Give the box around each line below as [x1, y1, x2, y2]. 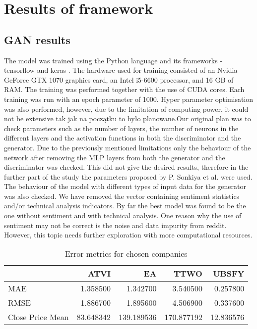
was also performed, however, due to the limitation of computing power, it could [4, 103, 249, 114]
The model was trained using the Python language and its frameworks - [4, 55, 223, 65]
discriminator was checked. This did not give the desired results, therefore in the [4, 162, 249, 172]
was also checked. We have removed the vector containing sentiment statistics [4, 190, 240, 201]
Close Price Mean [8, 311, 69, 323]
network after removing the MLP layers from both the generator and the [4, 152, 225, 162]
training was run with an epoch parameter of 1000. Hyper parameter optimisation [4, 94, 254, 104]
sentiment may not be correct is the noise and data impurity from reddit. [4, 220, 227, 230]
